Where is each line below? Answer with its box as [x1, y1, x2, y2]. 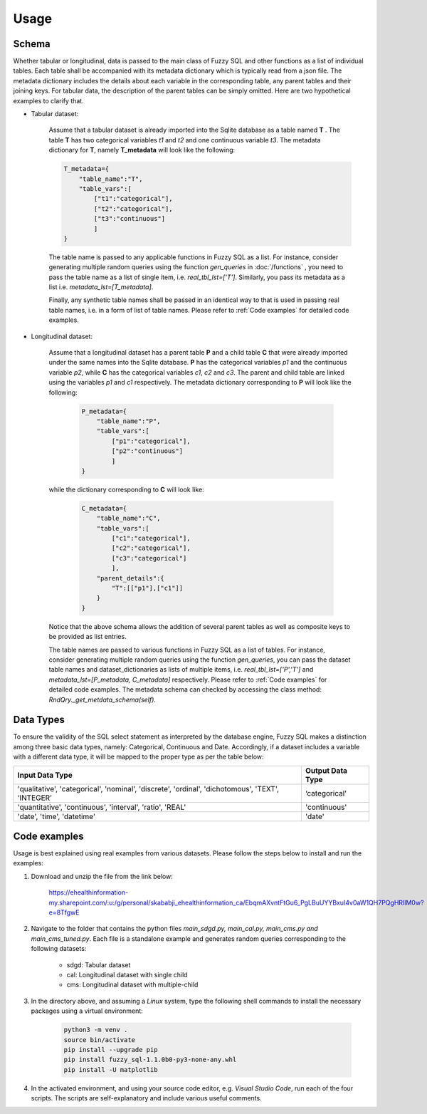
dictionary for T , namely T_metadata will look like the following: [48, 146, 236, 155]
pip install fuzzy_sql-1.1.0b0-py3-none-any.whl [63, 1056, 237, 1064]
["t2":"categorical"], [93, 204, 174, 213]
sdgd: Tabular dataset [66, 960, 131, 969]
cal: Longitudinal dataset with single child [66, 971, 188, 979]
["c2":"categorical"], [111, 544, 191, 552]
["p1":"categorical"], [111, 437, 191, 445]
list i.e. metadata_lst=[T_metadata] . [48, 283, 154, 291]
